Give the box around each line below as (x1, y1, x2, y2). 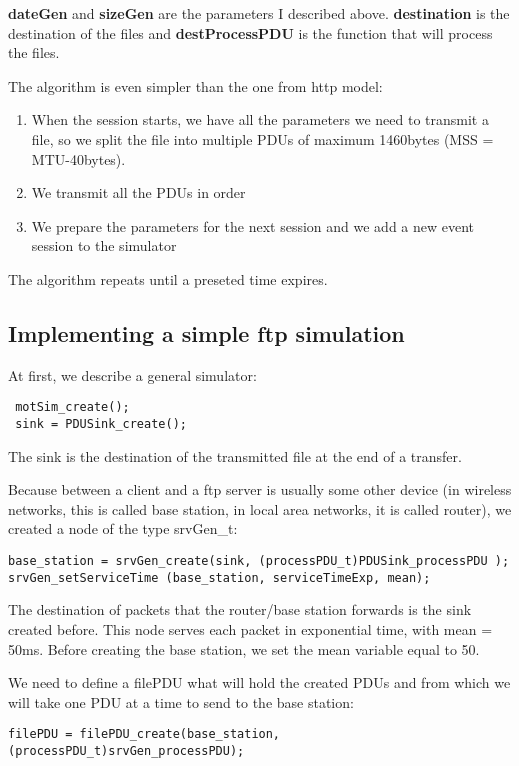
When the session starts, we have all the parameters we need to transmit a (31, 109, 489, 130)
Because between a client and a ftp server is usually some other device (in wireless (8, 479, 512, 500)
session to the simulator (31, 235, 177, 256)
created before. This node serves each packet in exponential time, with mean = (8, 618, 493, 639)
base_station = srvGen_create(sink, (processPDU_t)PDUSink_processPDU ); (8, 554, 510, 569)
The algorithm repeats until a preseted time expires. (8, 268, 328, 289)
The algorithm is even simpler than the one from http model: (8, 75, 383, 96)
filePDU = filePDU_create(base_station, (8, 727, 281, 742)
